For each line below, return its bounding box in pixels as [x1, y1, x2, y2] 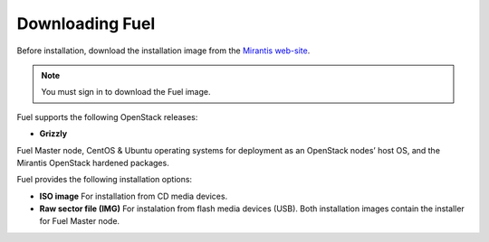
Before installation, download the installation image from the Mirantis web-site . [16, 45, 311, 56]
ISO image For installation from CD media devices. [39, 191, 228, 201]
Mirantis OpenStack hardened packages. [16, 157, 169, 168]
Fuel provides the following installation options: [16, 174, 193, 185]
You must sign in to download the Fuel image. [41, 87, 211, 98]
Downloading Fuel [16, 14, 156, 33]
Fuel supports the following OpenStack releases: [16, 111, 198, 122]
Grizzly [39, 128, 68, 139]
